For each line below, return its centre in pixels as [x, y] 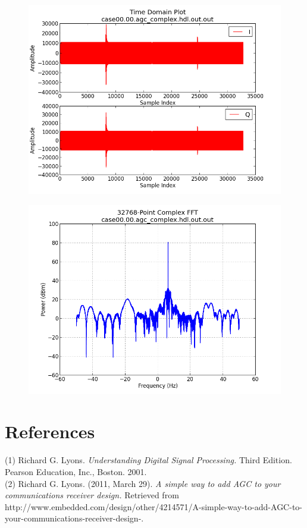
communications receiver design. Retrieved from [92, 495]
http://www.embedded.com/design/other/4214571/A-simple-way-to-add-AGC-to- [153, 506]
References [50, 431]
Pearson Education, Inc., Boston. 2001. [76, 471]
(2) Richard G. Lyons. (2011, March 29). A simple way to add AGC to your [143, 483]
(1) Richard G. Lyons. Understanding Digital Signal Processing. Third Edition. [148, 460]
